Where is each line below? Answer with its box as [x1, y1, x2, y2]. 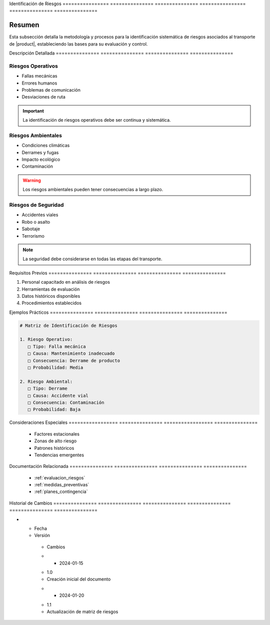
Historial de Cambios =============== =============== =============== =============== [9, 500, 231, 506]
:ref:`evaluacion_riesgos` [34, 474, 85, 480]
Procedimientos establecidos [21, 300, 82, 306]
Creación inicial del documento [46, 576, 111, 582]
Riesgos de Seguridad [9, 202, 64, 209]
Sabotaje [21, 226, 40, 232]
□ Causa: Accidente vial [27, 393, 88, 398]
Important [22, 108, 44, 114]
